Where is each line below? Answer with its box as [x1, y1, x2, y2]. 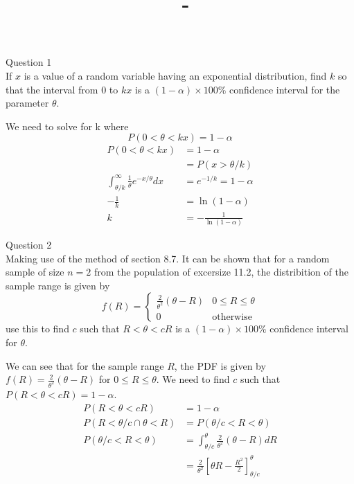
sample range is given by [6, 278, 110, 292]
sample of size [6, 265, 64, 279]
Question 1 [6, 55, 52, 69]
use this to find [6, 321, 69, 336]
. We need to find [156, 372, 230, 386]
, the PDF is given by [174, 358, 266, 373]
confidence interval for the [229, 82, 340, 96]
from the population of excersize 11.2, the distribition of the [94, 265, 348, 279]
